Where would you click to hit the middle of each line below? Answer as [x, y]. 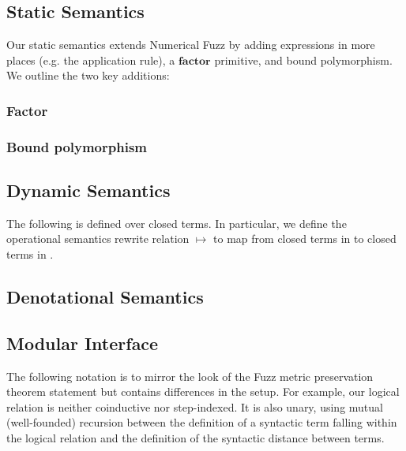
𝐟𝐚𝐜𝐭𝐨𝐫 [194, 61]
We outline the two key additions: [88, 75]
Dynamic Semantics [88, 190]
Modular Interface [83, 343]
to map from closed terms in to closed [305, 239]
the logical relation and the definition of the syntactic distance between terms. [195, 438]
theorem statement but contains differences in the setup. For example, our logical [203, 391]
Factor [27, 110]
